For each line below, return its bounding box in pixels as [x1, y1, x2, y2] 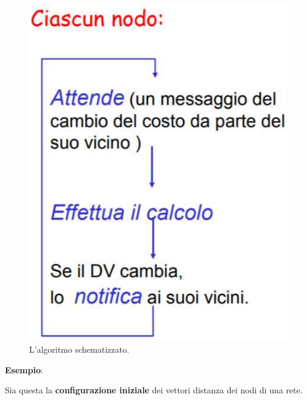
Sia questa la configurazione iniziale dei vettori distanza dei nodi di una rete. [5, 384, 303, 396]
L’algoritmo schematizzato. [29, 343, 129, 356]
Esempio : [5, 363, 44, 376]
